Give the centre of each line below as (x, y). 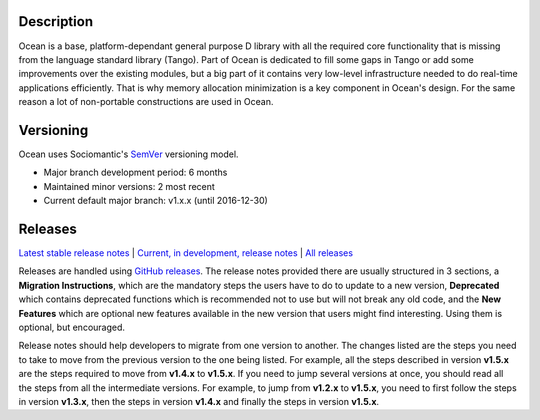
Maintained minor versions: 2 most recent (129, 186)
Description (56, 21)
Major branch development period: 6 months (135, 172)
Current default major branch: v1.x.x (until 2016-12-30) (156, 201)
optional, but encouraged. (71, 327)
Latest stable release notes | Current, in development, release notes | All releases (186, 253)
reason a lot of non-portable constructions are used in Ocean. (146, 102)
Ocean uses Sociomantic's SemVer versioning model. (128, 154)
